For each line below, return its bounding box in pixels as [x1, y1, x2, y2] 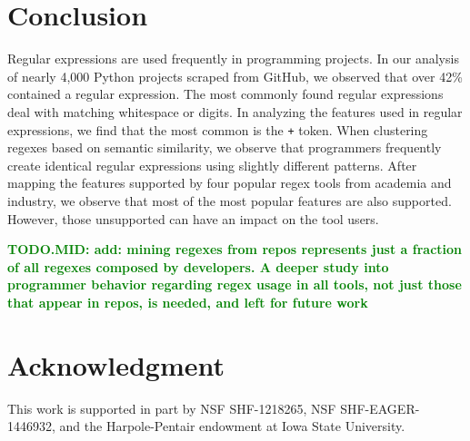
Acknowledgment [7, 346, 225, 383]
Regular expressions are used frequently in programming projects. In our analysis [7, 49, 459, 68]
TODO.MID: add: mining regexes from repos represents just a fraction [7, 240, 463, 259]
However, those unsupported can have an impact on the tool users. [7, 209, 379, 228]
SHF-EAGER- [340, 398, 420, 417]
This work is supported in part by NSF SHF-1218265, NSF [7, 398, 336, 417]
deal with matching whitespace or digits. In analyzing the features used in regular [7, 102, 463, 121]
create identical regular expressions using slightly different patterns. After [7, 155, 417, 174]
